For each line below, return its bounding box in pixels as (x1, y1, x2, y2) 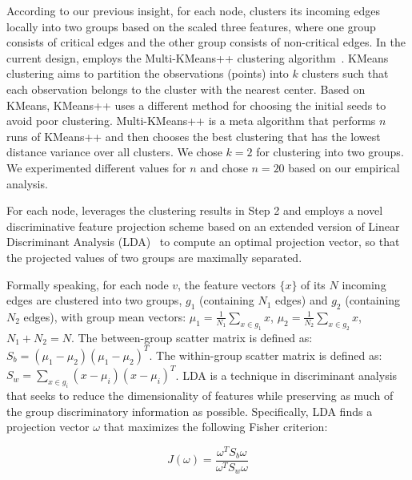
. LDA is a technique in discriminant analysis (175, 366, 398, 383)
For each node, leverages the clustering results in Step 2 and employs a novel (6, 202, 383, 219)
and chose (200, 159, 248, 175)
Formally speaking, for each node (6, 276, 169, 292)
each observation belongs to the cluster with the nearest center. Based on (6, 80, 366, 97)
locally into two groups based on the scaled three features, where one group (6, 18, 376, 34)
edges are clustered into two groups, (6, 292, 182, 309)
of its (301, 276, 326, 292)
